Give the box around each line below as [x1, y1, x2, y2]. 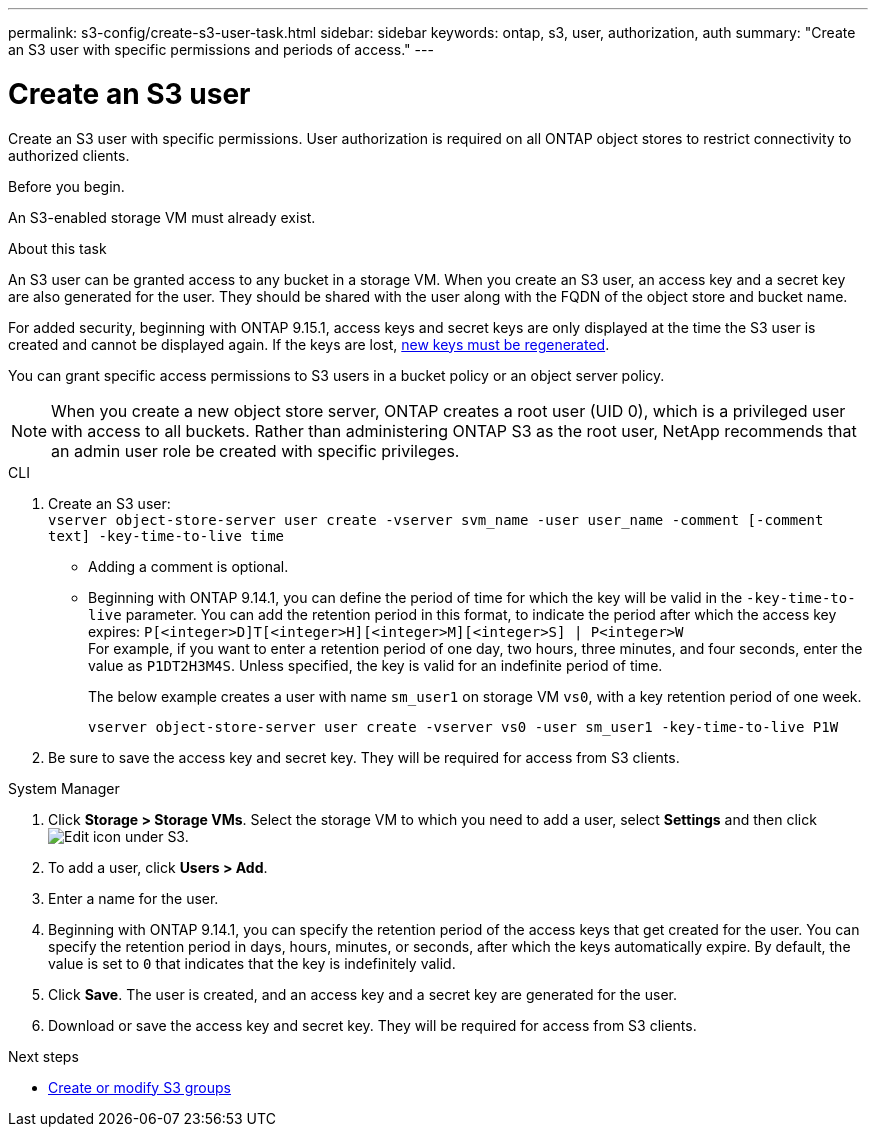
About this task [8, 239, 107, 257]
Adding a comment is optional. [88, 557, 289, 575]
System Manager [8, 779, 120, 797]
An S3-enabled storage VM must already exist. [8, 208, 316, 226]
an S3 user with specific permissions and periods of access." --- [8, 41, 434, 58]
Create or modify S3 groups [48, 1078, 232, 1096]
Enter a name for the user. [48, 889, 219, 907]
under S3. [124, 827, 189, 845]
